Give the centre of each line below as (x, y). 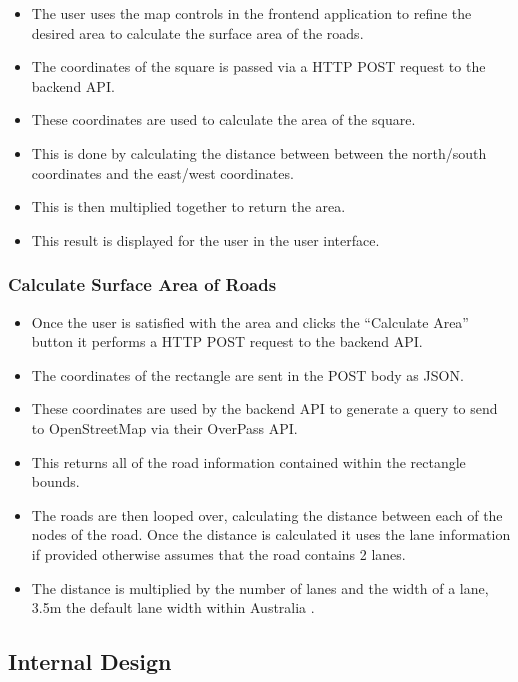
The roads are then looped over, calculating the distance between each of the (267, 514)
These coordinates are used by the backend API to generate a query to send (264, 408)
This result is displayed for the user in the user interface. (205, 239)
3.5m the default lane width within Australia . (173, 607)
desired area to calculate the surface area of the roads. (197, 32)
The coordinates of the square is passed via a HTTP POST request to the (258, 66)
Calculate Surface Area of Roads (142, 284)
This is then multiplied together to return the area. (188, 206)
